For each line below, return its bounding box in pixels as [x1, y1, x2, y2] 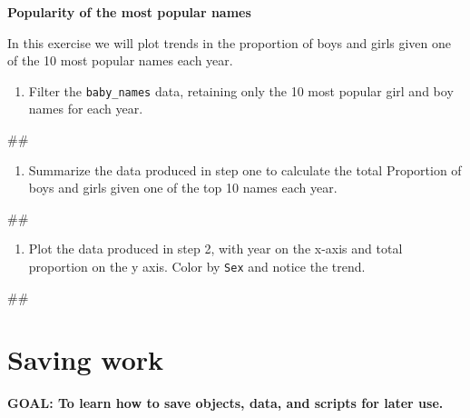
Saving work [7, 341, 164, 378]
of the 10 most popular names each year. [7, 51, 233, 70]
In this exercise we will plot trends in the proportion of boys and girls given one [7, 33, 452, 52]
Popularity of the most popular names [7, 3, 251, 21]
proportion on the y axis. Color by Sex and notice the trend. [28, 257, 366, 275]
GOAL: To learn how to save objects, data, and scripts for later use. [7, 393, 444, 413]
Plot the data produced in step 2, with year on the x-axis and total [28, 239, 403, 258]
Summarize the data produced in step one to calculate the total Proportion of [28, 160, 462, 179]
